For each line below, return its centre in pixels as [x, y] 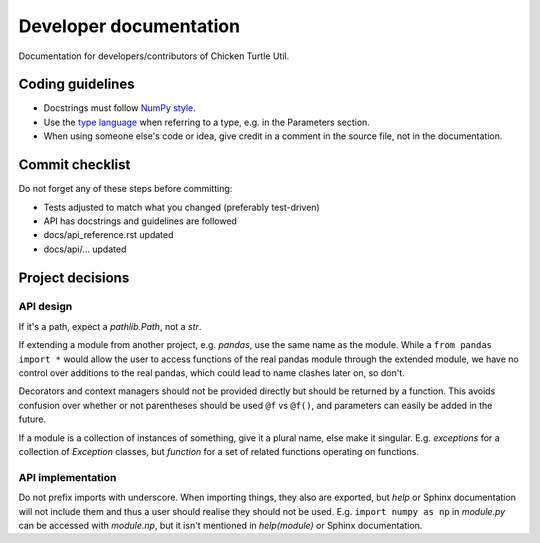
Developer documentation [129, 26]
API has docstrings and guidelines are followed [140, 221]
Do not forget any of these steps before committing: [125, 189]
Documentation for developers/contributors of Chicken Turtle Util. [154, 56]
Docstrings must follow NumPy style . [120, 108]
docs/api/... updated [85, 249]
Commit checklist [74, 165]
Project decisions [74, 277]
